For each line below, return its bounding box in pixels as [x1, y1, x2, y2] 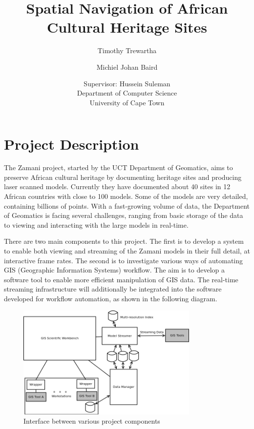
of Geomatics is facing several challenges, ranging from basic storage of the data [4, 210, 243, 220]
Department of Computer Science [77, 88, 177, 98]
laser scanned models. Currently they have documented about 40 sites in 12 [4, 181, 231, 192]
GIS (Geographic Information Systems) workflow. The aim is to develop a [4, 265, 225, 275]
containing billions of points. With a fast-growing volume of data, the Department [4, 200, 250, 211]
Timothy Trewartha [97, 45, 157, 56]
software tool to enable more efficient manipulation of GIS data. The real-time [4, 274, 238, 284]
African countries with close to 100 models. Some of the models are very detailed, [4, 191, 248, 201]
